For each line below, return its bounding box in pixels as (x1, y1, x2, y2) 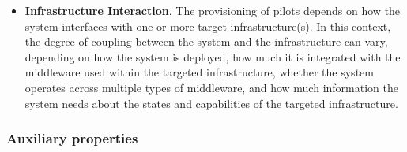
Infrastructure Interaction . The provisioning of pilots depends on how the (24, 2, 401, 18)
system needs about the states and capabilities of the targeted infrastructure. (24, 95, 398, 111)
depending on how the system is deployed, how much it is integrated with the (24, 48, 401, 65)
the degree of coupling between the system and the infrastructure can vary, (24, 33, 388, 50)
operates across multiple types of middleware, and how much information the (24, 79, 398, 95)
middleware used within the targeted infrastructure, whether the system (24, 64, 374, 80)
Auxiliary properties (6, 128, 138, 148)
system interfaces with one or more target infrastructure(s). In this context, (24, 17, 391, 34)
